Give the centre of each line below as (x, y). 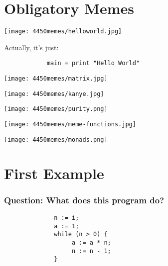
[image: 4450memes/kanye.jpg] (54, 94)
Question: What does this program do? (84, 200)
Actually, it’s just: (31, 47)
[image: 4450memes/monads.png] (56, 139)
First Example (54, 173)
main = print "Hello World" (93, 63)
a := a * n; (91, 242)
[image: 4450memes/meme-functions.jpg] (70, 124)
